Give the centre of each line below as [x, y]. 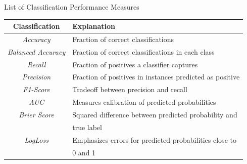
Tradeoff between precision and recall [130, 89]
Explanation [94, 26]
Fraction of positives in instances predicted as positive [156, 77]
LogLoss [36, 139]
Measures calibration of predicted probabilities [144, 102]
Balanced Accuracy [37, 51]
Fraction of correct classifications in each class [143, 51]
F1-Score [36, 89]
